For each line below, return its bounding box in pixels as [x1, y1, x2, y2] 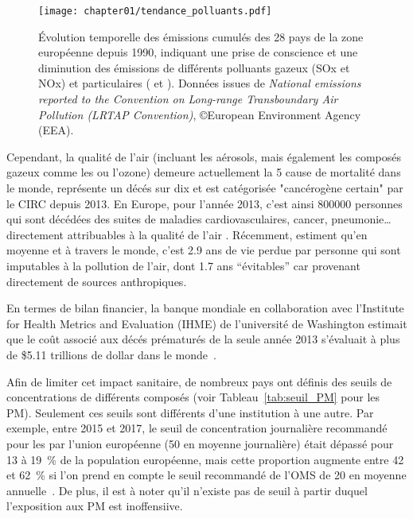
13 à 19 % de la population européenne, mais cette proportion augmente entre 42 [6, 451, 404, 467]
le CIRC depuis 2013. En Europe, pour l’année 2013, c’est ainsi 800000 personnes [6, 195, 403, 211]
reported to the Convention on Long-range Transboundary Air [38, 91, 338, 107]
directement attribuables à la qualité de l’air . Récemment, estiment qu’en [6, 226, 368, 242]
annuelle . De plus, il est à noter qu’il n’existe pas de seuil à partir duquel [6, 482, 368, 498]
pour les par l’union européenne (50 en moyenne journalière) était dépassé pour [6, 435, 394, 451]
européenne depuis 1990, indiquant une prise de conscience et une [38, 44, 358, 60]
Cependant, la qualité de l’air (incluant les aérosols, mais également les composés [6, 148, 402, 165]
